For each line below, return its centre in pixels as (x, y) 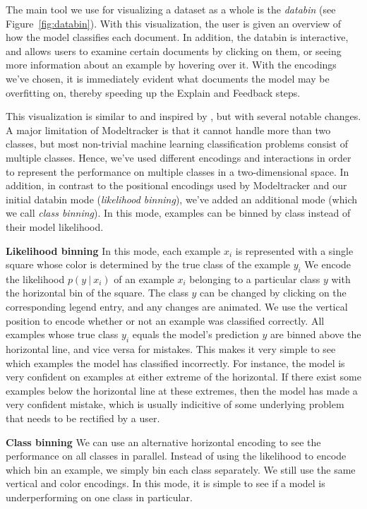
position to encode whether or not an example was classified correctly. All (165, 320)
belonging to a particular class (255, 279)
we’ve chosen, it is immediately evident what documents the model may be (168, 78)
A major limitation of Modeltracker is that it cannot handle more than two (168, 130)
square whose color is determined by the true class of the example (148, 264)
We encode (328, 264)
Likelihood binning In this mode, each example (113, 250)
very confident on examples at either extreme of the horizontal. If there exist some (183, 377)
